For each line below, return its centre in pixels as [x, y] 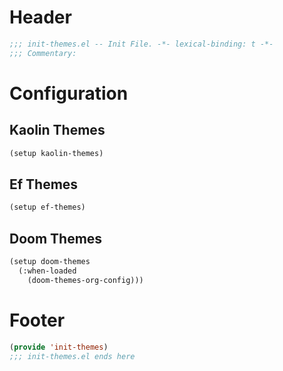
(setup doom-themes [50, 262]
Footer [37, 320]
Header [40, 17]
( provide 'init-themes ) [59, 347]
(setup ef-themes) [47, 207]
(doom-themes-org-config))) [85, 280]
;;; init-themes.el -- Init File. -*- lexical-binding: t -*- [141, 44]
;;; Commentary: [43, 53]
